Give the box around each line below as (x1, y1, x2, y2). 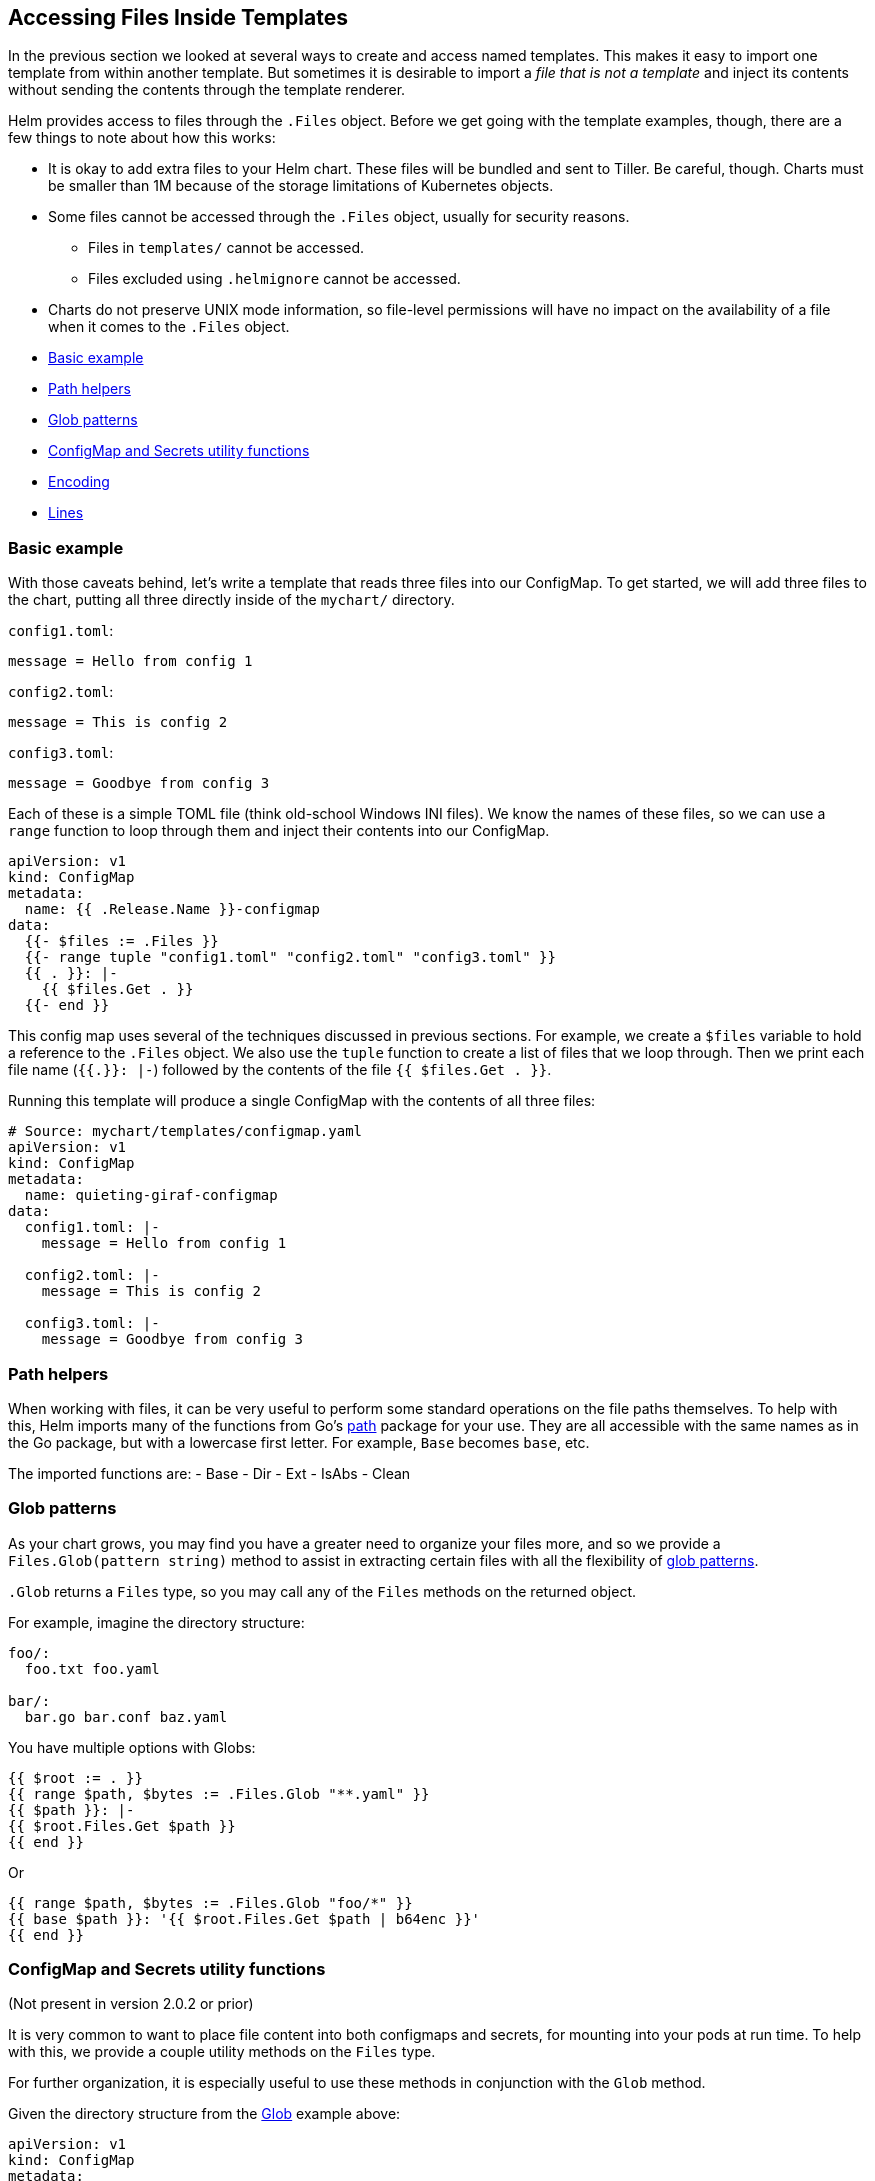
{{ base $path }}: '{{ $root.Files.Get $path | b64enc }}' (8, 1910, 481, 1927)
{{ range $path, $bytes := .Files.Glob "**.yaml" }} (8, 1785, 430, 1802)
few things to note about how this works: (8, 129, 276, 147)
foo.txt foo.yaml (24, 1660, 160, 1677)
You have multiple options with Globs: (8, 1738, 256, 1756)
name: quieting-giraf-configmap (24, 1187, 278, 1204)
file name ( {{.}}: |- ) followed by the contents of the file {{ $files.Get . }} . (8, 1061, 552, 1079)
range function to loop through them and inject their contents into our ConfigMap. (8, 822, 550, 840)
